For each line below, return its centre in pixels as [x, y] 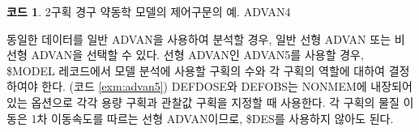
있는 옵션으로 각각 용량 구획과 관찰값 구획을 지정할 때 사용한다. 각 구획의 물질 [203, 102]
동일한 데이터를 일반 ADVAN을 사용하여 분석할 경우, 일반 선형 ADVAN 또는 [199, 38]
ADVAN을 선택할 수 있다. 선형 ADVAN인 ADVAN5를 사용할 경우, [197, 55]
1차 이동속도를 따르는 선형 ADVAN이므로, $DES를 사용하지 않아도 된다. [212, 118]
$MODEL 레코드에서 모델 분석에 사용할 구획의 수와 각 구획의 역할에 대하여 [196, 70]
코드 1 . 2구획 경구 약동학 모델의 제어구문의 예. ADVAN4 [149, 11]
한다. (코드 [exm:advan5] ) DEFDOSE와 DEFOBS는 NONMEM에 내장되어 [227, 86]
